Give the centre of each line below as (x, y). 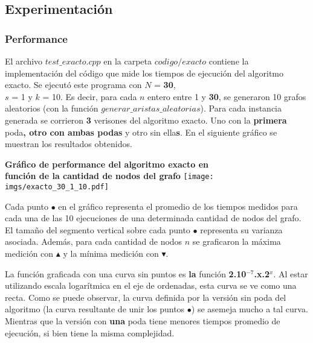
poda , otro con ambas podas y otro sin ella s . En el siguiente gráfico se (141, 132)
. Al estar (291, 273)
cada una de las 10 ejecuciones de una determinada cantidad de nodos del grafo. (153, 218)
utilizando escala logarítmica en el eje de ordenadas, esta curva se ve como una (151, 285)
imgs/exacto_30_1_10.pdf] (57, 187)
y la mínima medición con (111, 253)
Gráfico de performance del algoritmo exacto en (107, 164)
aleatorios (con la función (52, 108)
